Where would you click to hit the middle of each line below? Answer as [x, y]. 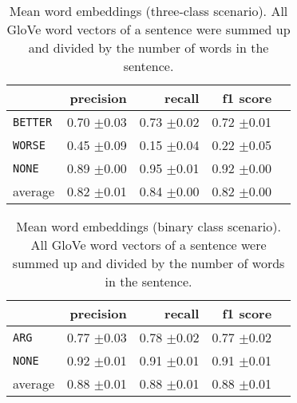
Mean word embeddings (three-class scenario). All [148, 11]
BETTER [33, 122]
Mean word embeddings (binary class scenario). [148, 226]
